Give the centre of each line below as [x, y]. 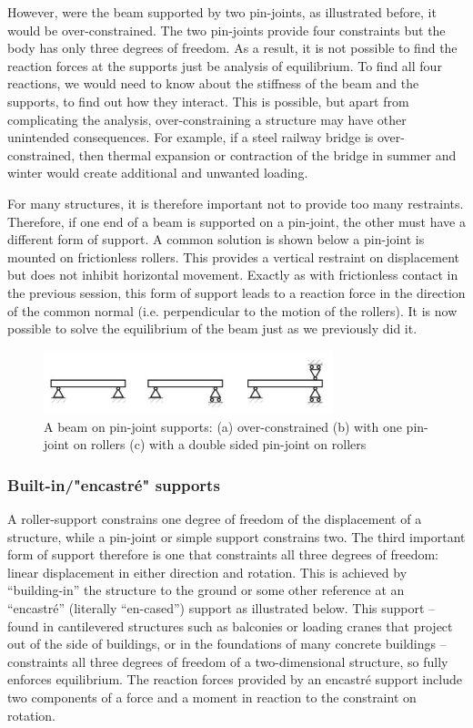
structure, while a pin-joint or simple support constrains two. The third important [236, 536]
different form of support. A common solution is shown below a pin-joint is [216, 239]
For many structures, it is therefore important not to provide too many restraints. [236, 203]
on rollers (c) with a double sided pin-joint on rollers [220, 444]
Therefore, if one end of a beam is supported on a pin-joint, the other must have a [236, 221]
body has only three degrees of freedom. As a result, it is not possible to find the [232, 48]
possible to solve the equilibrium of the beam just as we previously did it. [212, 328]
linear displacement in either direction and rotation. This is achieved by [207, 572]
